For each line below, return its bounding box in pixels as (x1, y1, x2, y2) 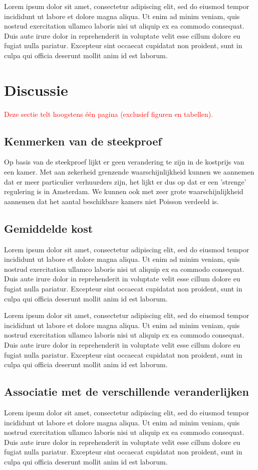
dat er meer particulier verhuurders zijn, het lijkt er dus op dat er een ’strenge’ (4, 176, 246, 187)
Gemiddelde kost (4, 220, 93, 236)
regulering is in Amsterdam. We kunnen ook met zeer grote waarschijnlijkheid (4, 186, 243, 197)
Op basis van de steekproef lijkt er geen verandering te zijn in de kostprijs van (4, 156, 244, 167)
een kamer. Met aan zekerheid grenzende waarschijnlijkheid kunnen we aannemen (4, 167, 254, 177)
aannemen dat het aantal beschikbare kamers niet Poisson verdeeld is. (4, 196, 219, 206)
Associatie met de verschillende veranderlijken (4, 384, 249, 399)
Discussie (4, 79, 68, 100)
